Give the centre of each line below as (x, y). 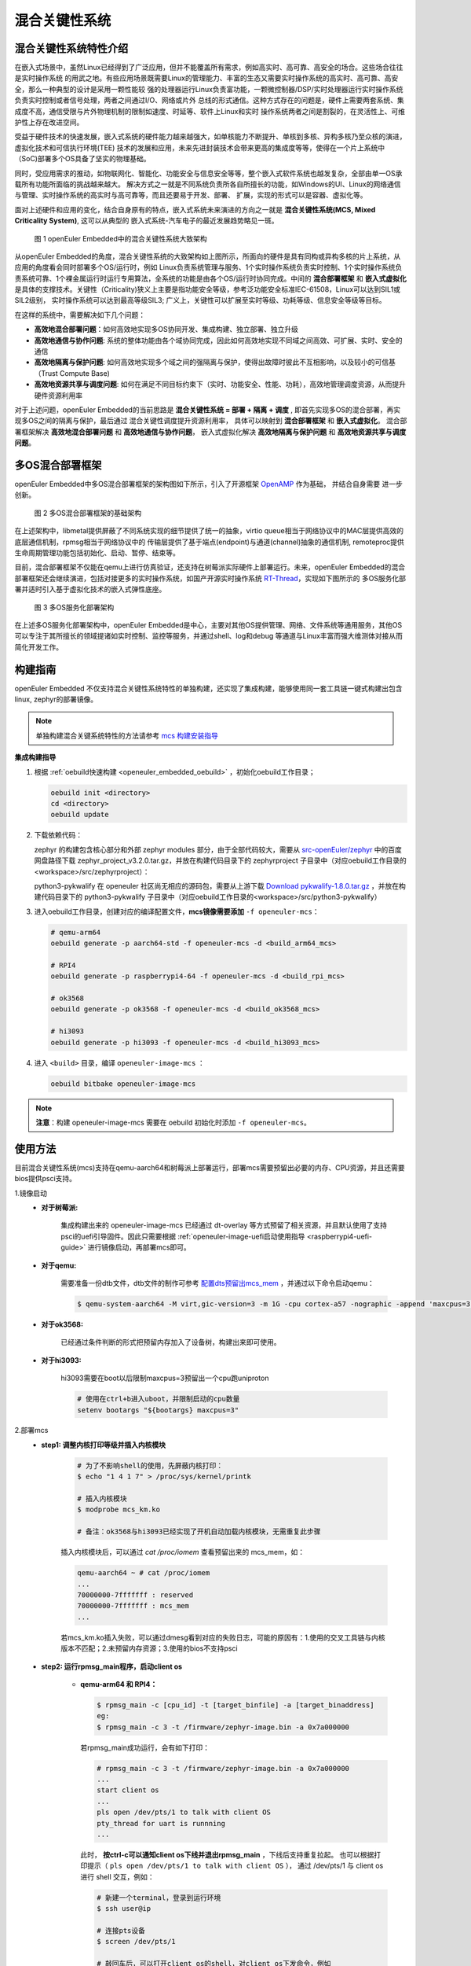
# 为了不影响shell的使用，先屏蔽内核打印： (150, 1465)
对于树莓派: (60, 1208)
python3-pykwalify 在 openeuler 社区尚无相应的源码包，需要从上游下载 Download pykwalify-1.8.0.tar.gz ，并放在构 (220, 885)
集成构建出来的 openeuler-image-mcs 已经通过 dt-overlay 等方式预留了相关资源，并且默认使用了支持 (224, 1225)
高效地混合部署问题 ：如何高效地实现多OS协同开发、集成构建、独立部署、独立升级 (166, 330)
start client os (128, 1790)
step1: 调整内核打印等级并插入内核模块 (104, 1445)
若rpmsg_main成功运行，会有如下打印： (145, 1747)
